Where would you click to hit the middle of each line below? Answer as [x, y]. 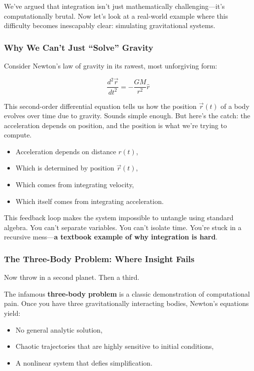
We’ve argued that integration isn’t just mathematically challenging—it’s [114, 6]
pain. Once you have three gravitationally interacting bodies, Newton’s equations [127, 303]
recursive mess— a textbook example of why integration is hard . [111, 237]
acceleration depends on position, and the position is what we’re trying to [115, 125]
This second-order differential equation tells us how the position [100, 106]
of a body [235, 106]
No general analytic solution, [59, 329]
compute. [18, 135]
